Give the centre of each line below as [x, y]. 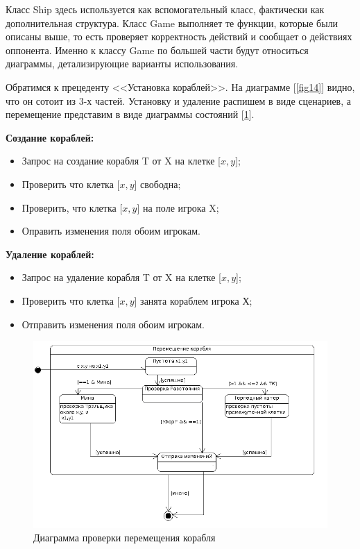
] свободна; [157, 184]
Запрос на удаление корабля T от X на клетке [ [121, 277]
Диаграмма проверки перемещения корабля [125, 538]
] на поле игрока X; [178, 207]
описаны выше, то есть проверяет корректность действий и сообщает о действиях [179, 36]
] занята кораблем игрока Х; [193, 300]
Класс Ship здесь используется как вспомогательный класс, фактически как [165, 9]
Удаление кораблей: [50, 254]
